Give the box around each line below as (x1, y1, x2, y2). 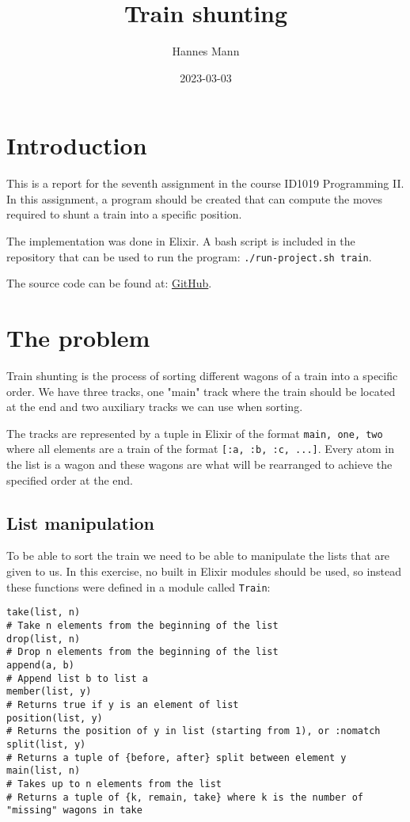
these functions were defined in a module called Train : (6, 578, 271, 595)
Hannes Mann (172, 43, 240, 59)
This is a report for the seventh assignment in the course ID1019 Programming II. (6, 175, 404, 192)
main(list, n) (6, 765, 81, 777)
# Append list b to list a (6, 672, 148, 684)
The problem (6, 322, 150, 354)
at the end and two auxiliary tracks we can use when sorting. (6, 398, 303, 415)
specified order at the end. (6, 471, 133, 488)
